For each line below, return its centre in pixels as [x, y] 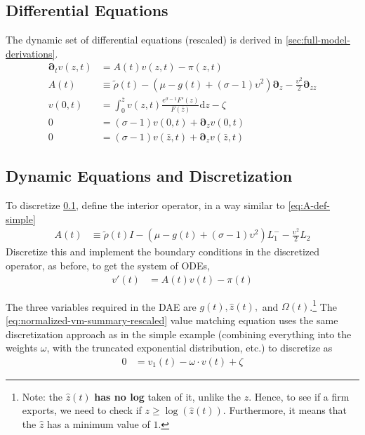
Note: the [42, 396]
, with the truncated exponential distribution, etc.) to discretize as [190, 348]
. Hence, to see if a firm [299, 396]
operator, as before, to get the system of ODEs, [108, 266]
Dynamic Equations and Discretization [149, 176]
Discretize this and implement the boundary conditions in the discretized [163, 252]
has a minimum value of [99, 423]
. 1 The [323, 305]
